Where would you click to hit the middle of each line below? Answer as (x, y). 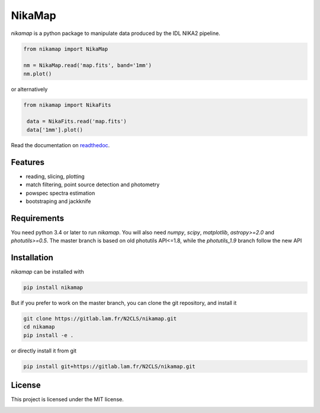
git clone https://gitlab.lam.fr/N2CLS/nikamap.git (100, 319)
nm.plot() (38, 74)
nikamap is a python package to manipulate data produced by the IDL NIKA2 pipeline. (116, 33)
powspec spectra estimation (60, 193)
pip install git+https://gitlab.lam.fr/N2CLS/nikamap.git (109, 366)
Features (28, 162)
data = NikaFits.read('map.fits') (77, 121)
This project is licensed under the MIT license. (67, 399)
